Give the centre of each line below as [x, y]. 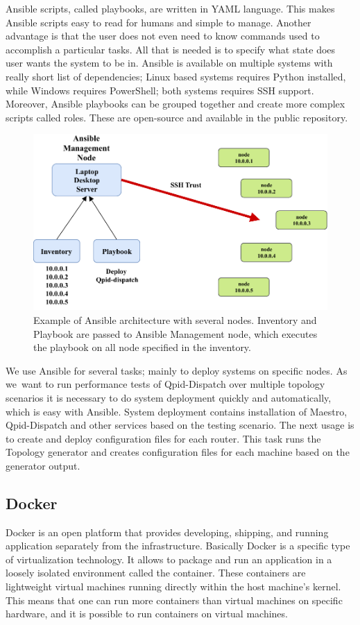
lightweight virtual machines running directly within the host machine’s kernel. [173, 587]
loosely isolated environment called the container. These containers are [156, 573]
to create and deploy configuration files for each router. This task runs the [163, 438]
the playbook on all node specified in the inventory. [142, 347]
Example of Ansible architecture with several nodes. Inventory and [175, 319]
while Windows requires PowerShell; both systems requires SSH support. [160, 90]
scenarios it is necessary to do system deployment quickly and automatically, [169, 397]
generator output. [43, 465]
